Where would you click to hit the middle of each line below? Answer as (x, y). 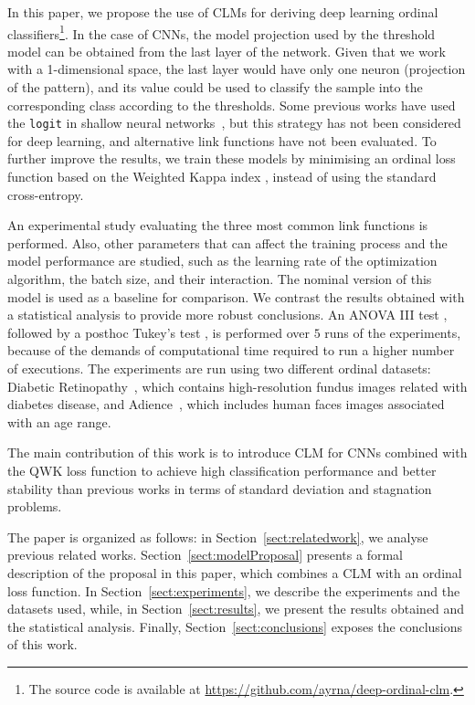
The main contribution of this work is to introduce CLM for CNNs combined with (237, 452)
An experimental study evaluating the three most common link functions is (218, 225)
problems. (35, 506)
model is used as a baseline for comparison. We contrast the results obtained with (236, 296)
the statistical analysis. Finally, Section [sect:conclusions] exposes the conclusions (235, 626)
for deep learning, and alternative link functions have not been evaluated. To (222, 140)
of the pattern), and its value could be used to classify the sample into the (215, 87)
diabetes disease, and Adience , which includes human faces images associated (226, 404)
